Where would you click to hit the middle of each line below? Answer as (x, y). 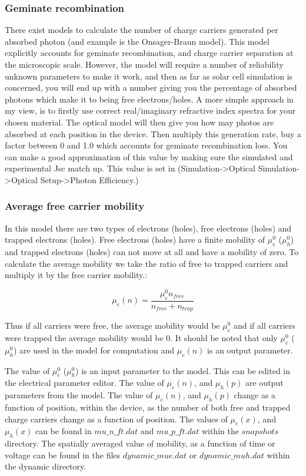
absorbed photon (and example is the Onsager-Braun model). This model (137, 41)
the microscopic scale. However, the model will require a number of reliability (144, 64)
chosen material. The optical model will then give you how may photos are (139, 122)
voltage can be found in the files (63, 454)
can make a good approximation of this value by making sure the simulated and (149, 156)
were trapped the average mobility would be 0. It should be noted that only (141, 338)
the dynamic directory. (46, 466)
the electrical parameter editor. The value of (84, 383)
